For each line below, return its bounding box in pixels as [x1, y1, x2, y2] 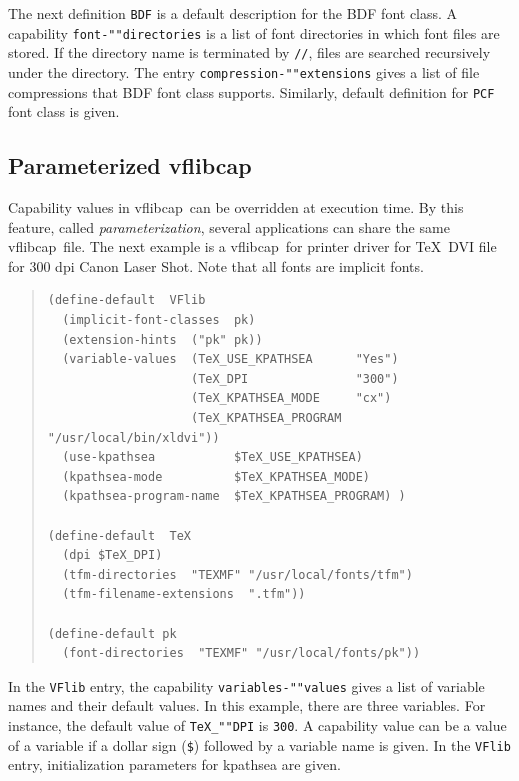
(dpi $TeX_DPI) [62, 548, 163, 563]
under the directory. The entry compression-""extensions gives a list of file [8, 61, 480, 82]
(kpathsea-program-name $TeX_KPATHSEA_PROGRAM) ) [62, 489, 406, 504]
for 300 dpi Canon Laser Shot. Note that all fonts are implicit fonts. [8, 255, 424, 276]
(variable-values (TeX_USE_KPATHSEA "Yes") [62, 352, 399, 367]
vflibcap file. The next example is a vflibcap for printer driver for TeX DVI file [8, 236, 497, 257]
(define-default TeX [47, 528, 191, 543]
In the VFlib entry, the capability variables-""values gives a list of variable [8, 675, 485, 696]
